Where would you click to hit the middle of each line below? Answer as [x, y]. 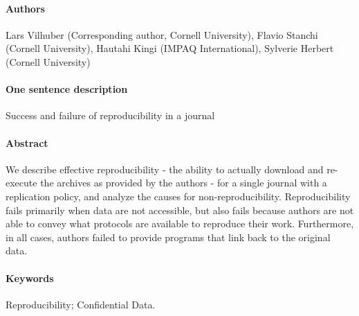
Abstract [27, 142]
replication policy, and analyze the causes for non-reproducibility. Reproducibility [178, 196]
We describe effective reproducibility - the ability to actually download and [165, 169]
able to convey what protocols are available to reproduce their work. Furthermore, [180, 223]
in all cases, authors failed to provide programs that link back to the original [168, 237]
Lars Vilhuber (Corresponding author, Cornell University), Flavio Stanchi [162, 34]
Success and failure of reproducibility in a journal [110, 115]
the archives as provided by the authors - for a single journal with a [184, 183]
